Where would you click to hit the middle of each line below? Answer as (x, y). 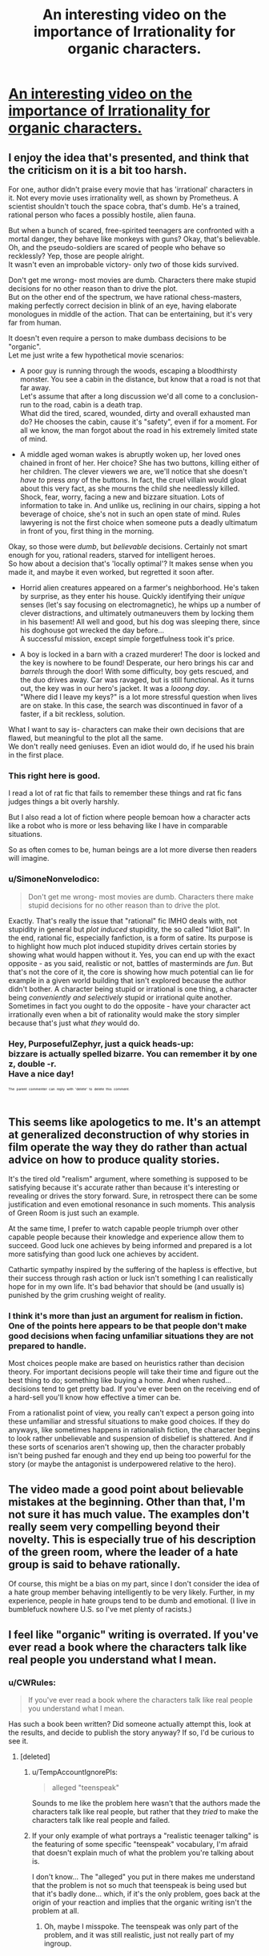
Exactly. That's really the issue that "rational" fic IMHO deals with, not (123, 920)
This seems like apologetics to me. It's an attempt (134, 1122)
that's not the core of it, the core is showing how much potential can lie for (131, 972)
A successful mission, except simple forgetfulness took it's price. (127, 639)
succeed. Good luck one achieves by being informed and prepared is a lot (130, 1246)
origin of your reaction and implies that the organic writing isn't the (142, 1902)
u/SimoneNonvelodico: (54, 879)
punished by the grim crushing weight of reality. (87, 1295)
